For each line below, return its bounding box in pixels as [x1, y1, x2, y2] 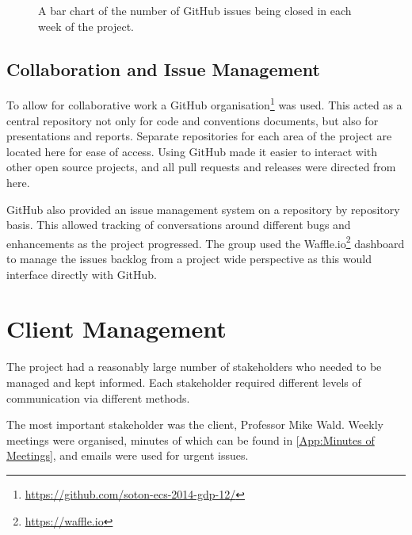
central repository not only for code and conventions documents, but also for [6, 112, 379, 128]
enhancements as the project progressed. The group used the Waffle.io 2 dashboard [6, 232, 405, 251]
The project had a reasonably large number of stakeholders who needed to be [6, 358, 382, 375]
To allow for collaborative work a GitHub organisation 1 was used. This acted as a [6, 94, 402, 113]
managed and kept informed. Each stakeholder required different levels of [6, 373, 361, 390]
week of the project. [38, 17, 134, 34]
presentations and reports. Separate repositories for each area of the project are [6, 128, 392, 144]
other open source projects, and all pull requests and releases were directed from [6, 159, 396, 175]
